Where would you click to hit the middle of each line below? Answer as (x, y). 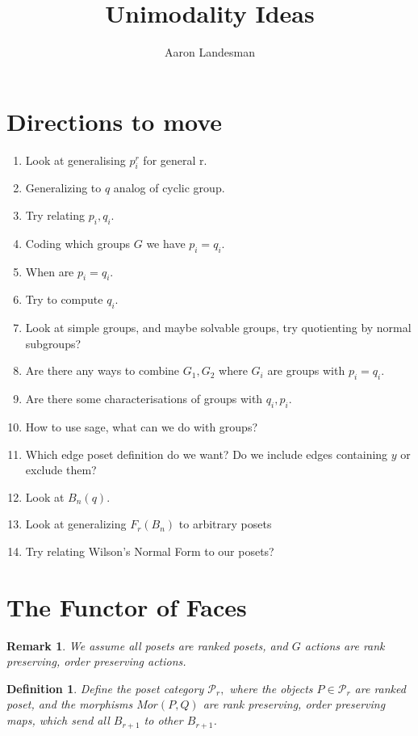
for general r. (175, 160)
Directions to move (115, 121)
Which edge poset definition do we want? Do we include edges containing (207, 454)
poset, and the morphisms (70, 704)
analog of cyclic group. (169, 188)
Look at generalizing (76, 524)
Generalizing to (63, 188)
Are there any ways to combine (102, 370)
